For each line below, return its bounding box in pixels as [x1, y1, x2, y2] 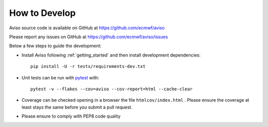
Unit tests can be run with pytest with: [21, 74, 99, 80]
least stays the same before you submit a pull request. [21, 104, 133, 110]
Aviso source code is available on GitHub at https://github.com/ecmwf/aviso [9, 25, 165, 31]
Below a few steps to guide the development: [9, 43, 102, 49]
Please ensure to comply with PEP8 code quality [21, 113, 121, 119]
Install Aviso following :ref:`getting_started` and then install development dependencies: [21, 52, 201, 58]
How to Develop [9, 7, 76, 18]
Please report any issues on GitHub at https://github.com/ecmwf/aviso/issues [9, 34, 168, 40]
